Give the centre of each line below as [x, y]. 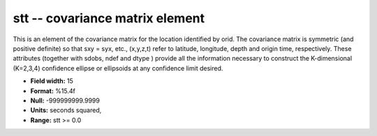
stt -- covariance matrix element [109, 18]
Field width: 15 [52, 81]
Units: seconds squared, [66, 110]
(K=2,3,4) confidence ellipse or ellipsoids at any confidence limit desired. [118, 68]
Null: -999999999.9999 [65, 100]
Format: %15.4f [53, 91]
